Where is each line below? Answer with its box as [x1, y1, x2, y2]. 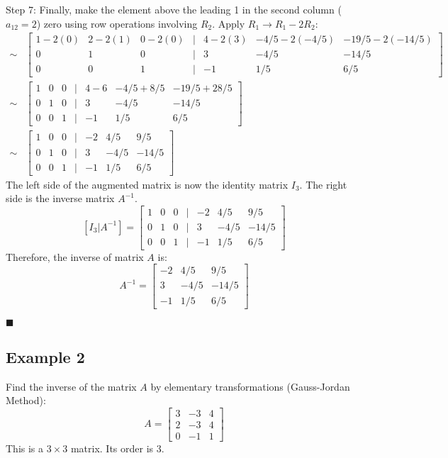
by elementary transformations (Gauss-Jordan [150, 379, 350, 393]
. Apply [212, 16, 245, 30]
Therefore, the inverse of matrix [6, 249, 144, 264]
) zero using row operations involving [36, 16, 198, 30]
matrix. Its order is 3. [70, 441, 164, 456]
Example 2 [6, 345, 85, 367]
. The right [299, 177, 347, 191]
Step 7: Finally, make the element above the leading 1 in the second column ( [6, 2, 342, 16]
